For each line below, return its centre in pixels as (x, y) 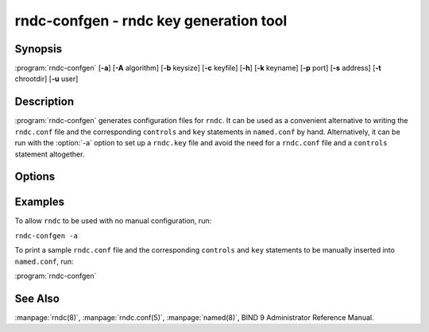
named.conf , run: (44, 261)
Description (44, 102)
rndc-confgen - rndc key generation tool (151, 21)
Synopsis (39, 49)
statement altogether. (50, 154)
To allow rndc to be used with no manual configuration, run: (113, 221)
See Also (37, 298)
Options (35, 177)
